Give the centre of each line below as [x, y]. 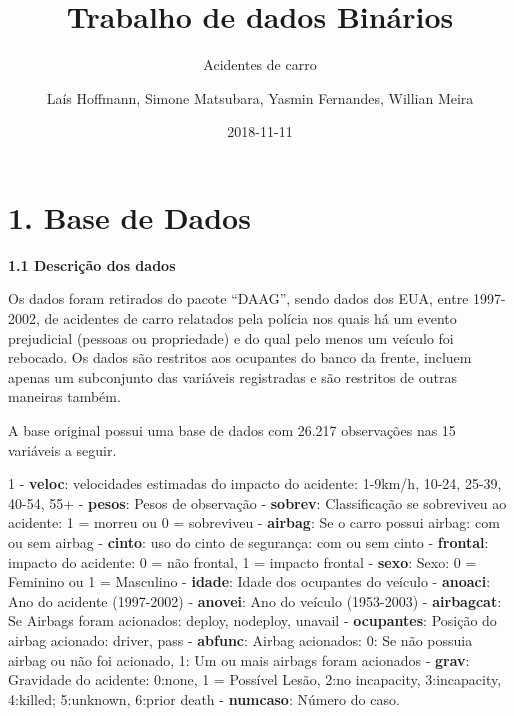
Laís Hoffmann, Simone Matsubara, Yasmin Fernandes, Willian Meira [260, 97]
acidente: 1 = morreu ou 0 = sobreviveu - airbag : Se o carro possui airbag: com [254, 522]
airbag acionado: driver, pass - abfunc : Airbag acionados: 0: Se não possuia [240, 639]
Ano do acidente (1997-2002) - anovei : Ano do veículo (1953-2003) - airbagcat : [255, 600]
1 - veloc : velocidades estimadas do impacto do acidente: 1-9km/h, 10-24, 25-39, [255, 483]
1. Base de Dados [129, 216]
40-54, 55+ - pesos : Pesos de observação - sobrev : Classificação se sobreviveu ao [257, 502]
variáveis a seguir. [62, 449]
